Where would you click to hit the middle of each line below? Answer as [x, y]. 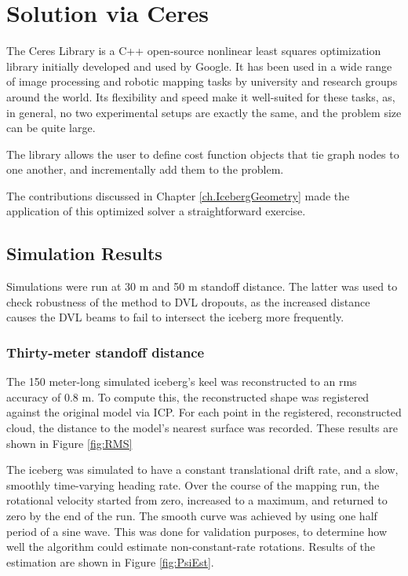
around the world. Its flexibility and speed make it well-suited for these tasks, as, [201, 96]
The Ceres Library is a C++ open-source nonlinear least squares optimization [194, 51]
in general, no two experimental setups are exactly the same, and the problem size [204, 112]
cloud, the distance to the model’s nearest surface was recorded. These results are [202, 428]
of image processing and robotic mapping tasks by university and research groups [202, 81]
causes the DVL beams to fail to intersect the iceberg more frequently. [175, 317]
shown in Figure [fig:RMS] [69, 443]
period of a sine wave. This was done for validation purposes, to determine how [197, 531]
